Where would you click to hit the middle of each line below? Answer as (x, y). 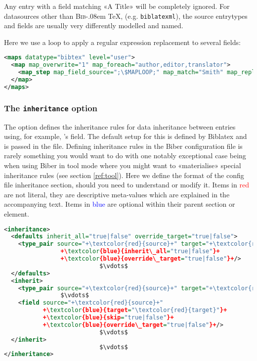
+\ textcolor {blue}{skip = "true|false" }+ (108, 318)
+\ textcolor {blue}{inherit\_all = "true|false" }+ (140, 251)
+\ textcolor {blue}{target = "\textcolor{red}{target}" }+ (135, 310)
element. (17, 213)
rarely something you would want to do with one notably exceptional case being (125, 156)
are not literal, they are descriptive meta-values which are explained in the (117, 194)
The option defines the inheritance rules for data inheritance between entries (120, 126)
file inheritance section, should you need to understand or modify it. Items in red (127, 185)
